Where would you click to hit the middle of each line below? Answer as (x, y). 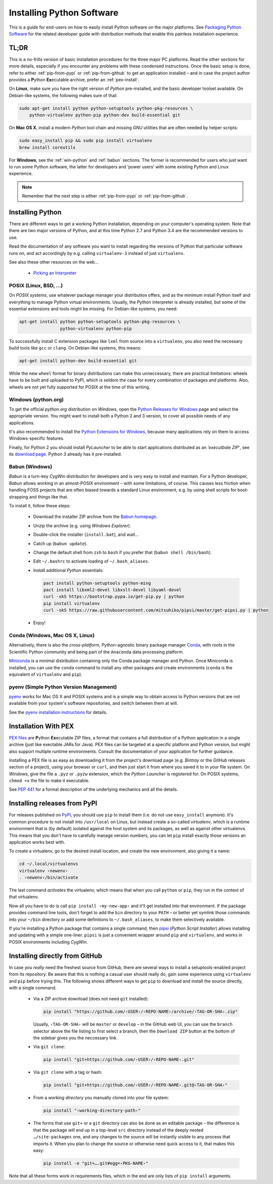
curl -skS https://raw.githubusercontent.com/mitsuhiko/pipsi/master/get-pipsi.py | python (156, 610)
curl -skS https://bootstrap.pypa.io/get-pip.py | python (114, 597)
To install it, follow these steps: (40, 505)
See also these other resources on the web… (54, 262)
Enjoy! (40, 623)
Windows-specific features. (37, 438)
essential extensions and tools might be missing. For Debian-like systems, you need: (93, 309)
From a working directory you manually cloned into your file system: (101, 1098)
